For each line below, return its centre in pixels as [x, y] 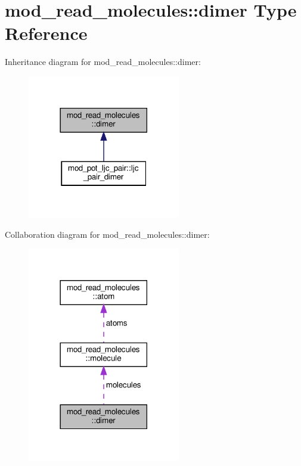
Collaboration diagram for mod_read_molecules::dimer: [107, 234]
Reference [46, 33]
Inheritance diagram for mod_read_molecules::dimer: [103, 62]
